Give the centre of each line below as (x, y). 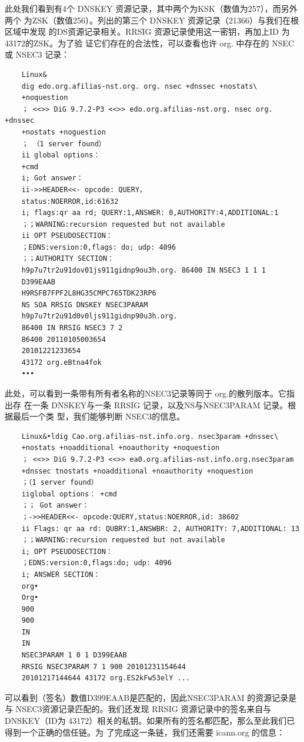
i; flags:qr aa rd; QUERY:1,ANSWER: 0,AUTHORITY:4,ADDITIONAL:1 (150, 213)
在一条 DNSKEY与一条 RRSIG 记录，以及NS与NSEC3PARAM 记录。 (156, 404)
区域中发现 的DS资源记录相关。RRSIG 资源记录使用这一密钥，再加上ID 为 (147, 31)
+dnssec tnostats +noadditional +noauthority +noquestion (137, 471)
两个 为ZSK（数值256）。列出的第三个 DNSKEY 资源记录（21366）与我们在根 (152, 20)
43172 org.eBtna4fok (61, 362)
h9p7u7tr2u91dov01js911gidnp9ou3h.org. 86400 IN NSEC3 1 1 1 (143, 271)
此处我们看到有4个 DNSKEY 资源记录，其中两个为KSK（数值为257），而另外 (151, 8)
